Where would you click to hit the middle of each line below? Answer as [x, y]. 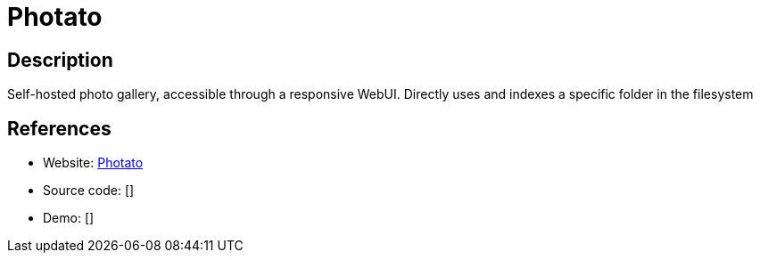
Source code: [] [89, 191]
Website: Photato [93, 163]
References [59, 128]
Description [60, 60]
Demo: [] [69, 218]
